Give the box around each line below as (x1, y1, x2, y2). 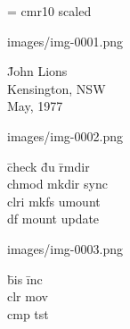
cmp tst (7, 304, 49, 323)
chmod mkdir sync (7, 174, 108, 193)
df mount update (7, 209, 100, 228)
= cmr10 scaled (7, 2, 92, 20)
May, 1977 (7, 97, 63, 115)
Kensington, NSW (7, 79, 106, 97)
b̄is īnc (7, 269, 43, 288)
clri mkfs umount (7, 191, 101, 210)
